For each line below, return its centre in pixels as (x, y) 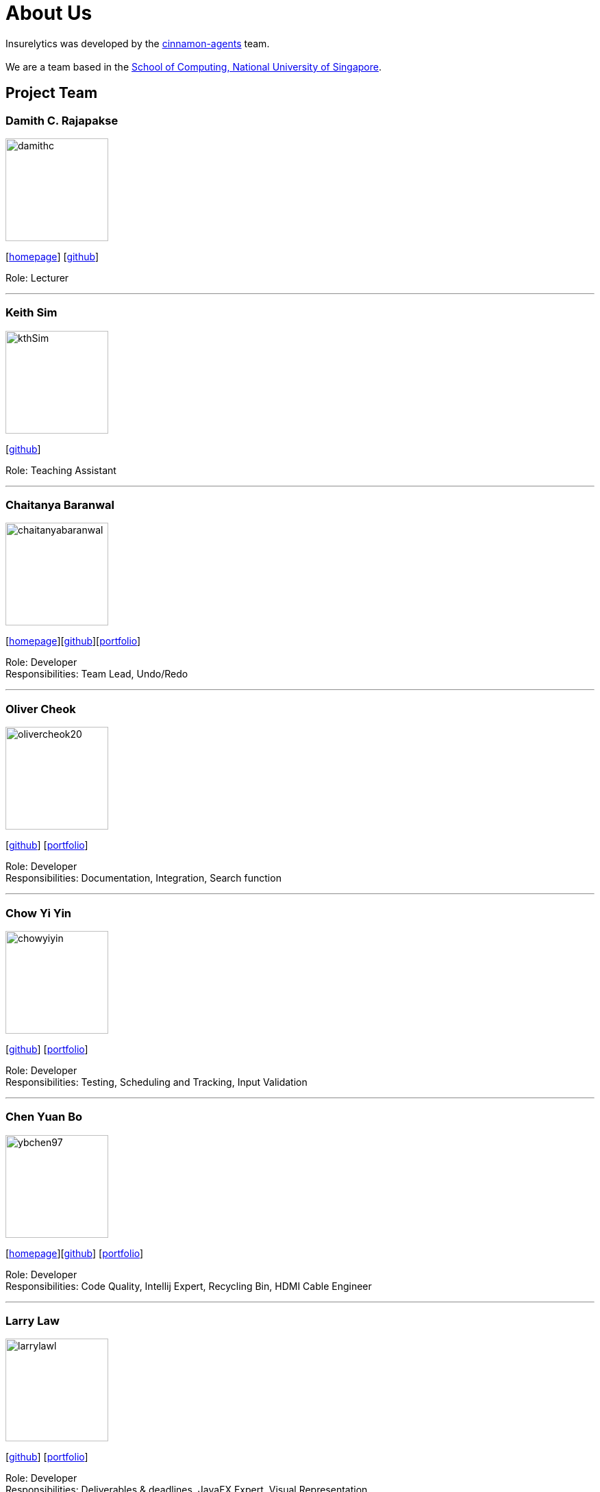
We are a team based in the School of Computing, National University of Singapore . (194, 66)
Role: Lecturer (37, 277)
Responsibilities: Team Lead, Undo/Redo (97, 674)
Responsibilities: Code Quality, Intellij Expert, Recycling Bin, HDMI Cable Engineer (189, 1286)
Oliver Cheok (41, 709)
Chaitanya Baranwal (60, 505)
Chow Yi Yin (39, 913)
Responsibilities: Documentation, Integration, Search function (143, 878)
